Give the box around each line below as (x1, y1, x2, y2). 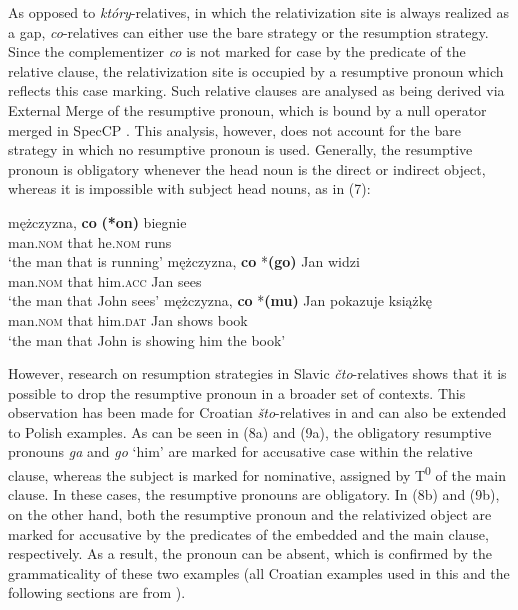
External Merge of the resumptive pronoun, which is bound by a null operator (8, 99, 487, 120)
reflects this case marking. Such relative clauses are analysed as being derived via (8, 80, 505, 101)
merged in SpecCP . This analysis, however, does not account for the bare (8, 119, 461, 140)
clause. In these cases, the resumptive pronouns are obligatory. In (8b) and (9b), (8, 484, 500, 505)
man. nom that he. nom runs (8, 231, 172, 252)
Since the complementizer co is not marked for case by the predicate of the (8, 41, 466, 62)
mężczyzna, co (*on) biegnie (8, 211, 187, 232)
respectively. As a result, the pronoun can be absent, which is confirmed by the (8, 543, 492, 564)
